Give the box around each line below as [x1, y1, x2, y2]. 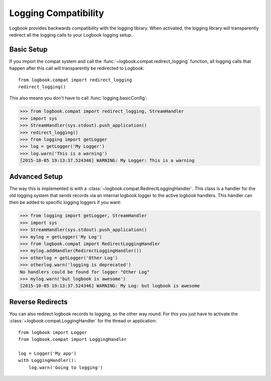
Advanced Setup [9, 172, 63, 180]
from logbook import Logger [18, 329, 87, 335]
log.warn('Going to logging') [28, 364, 103, 370]
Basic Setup [9, 45, 48, 54]
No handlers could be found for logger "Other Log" [20, 269, 150, 275]
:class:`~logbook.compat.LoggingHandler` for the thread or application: [9, 318, 157, 324]
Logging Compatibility [9, 8, 104, 19]
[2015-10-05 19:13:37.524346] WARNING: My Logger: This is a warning [20, 158, 195, 163]
